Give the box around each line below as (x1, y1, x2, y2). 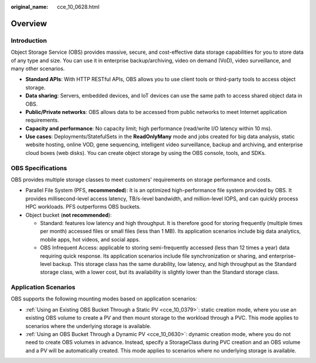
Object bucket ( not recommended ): (25, 211, 112, 219)
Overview (11, 18, 47, 29)
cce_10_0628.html (57, 4, 99, 10)
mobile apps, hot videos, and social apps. (40, 236, 140, 243)
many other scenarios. (11, 65, 65, 72)
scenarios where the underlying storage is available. (25, 322, 152, 330)
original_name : (11, 4, 49, 10)
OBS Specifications (11, 164, 67, 172)
